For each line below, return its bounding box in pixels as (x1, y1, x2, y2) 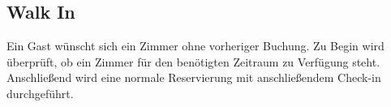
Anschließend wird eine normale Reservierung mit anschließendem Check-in (6, 69, 381, 86)
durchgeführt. (6, 84, 74, 101)
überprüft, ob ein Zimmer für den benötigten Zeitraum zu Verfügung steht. (6, 53, 380, 70)
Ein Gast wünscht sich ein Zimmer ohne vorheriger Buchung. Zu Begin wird (6, 37, 385, 54)
